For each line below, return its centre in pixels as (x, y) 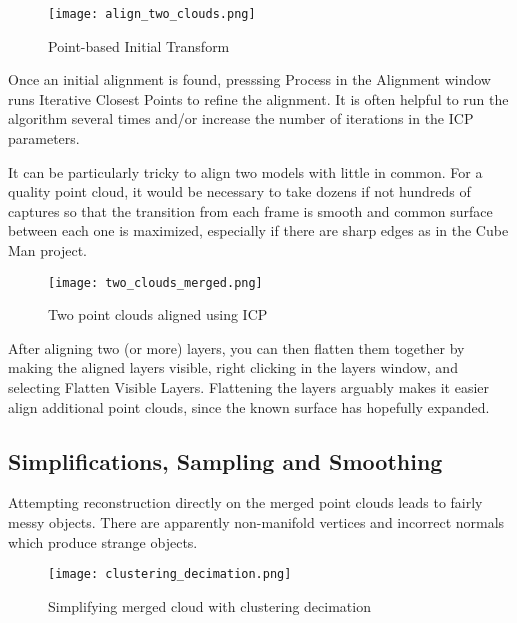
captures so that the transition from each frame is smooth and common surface (250, 210)
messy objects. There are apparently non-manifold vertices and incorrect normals (256, 522)
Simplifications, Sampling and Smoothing (225, 460)
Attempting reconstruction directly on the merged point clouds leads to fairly (245, 502)
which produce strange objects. (103, 541)
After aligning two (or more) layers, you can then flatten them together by (236, 347)
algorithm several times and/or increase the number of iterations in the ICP (241, 118)
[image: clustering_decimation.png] (170, 574)
